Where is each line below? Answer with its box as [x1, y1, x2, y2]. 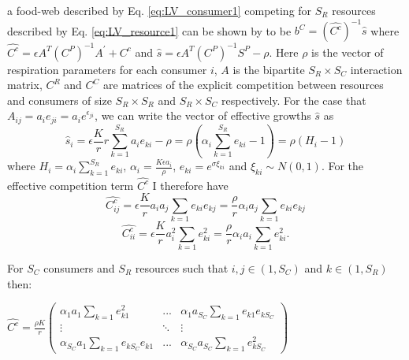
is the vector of [311, 43, 384, 60]
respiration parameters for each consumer [7, 61, 207, 77]
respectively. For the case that [221, 91, 366, 108]
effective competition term [7, 176, 134, 193]
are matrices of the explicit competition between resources [103, 76, 384, 93]
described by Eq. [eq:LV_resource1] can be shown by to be [7, 22, 292, 39]
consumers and [43, 260, 115, 276]
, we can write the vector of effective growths [95, 107, 311, 124]
